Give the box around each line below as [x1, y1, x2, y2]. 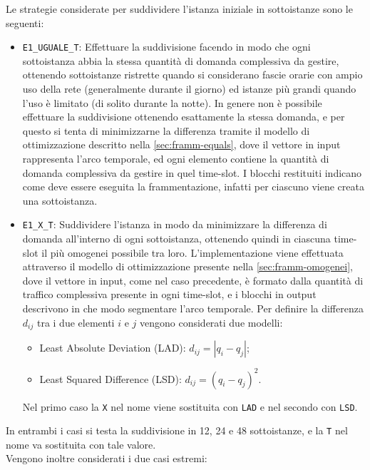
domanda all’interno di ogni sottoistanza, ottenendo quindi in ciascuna [22, 231, 331, 246]
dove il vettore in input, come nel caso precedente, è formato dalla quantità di [22, 272, 364, 287]
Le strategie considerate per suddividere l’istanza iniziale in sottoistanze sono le [6, 1, 353, 16]
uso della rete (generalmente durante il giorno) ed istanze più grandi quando [22, 81, 356, 96]
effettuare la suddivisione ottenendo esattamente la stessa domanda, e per [22, 109, 345, 124]
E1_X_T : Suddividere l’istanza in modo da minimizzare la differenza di [22, 217, 327, 232]
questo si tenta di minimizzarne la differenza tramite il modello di [22, 123, 310, 138]
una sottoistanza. [22, 193, 98, 208]
